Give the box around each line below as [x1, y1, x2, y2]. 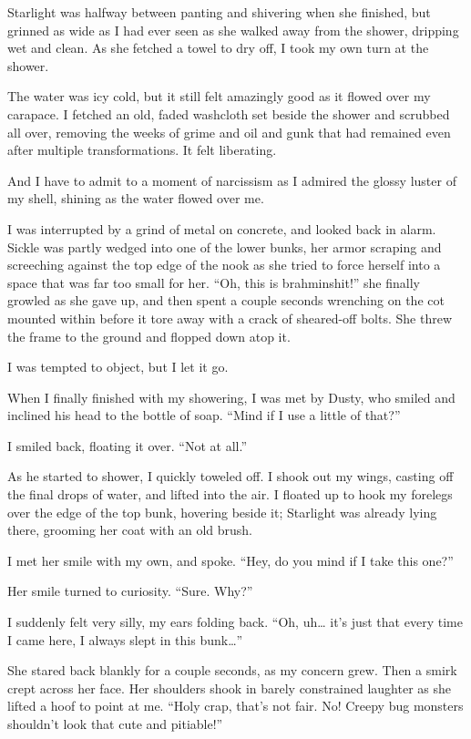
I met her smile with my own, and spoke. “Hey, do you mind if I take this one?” [7, 550, 454, 570]
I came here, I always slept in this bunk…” [7, 630, 243, 649]
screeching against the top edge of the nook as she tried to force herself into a [7, 255, 441, 274]
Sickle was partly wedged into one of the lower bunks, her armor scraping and [7, 237, 442, 256]
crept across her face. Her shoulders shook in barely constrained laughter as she [7, 678, 452, 697]
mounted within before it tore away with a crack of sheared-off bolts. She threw [7, 308, 452, 327]
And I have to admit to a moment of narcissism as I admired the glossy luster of [7, 170, 456, 190]
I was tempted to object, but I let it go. [7, 357, 229, 376]
